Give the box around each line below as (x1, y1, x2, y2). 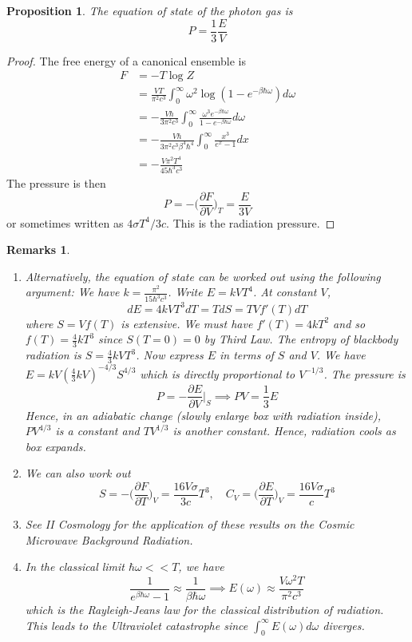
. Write (168, 283, 203, 300)
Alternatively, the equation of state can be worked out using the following (25, 267, 381, 284)
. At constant (253, 283, 317, 300)
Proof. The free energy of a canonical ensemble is (6, 52, 246, 69)
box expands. (25, 438, 86, 454)
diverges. (323, 616, 365, 633)
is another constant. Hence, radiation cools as (172, 422, 396, 439)
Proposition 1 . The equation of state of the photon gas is (6, 2, 293, 18)
